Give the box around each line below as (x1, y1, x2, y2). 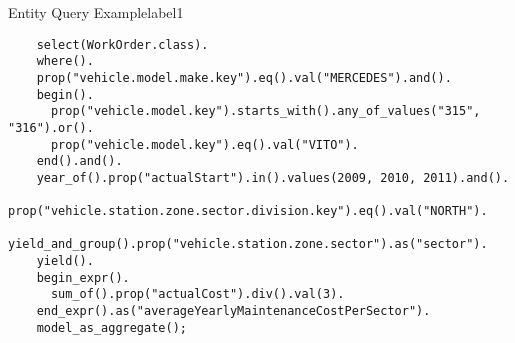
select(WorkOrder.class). (36, 37, 209, 52)
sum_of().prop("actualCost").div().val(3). (50, 287, 345, 302)
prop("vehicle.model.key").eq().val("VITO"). (50, 137, 359, 152)
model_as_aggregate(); (36, 320, 187, 335)
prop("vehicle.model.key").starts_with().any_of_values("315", (50, 104, 481, 119)
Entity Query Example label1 (8, 2, 184, 22)
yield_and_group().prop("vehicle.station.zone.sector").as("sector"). (8, 237, 488, 252)
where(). (36, 54, 94, 69)
